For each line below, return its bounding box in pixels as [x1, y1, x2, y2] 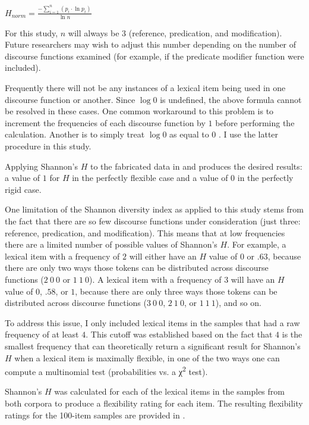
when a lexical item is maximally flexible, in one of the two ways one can [14, 351, 280, 364]
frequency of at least [5, 328, 79, 340]
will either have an [129, 249, 197, 262]
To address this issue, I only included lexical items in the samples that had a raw [5, 316, 300, 329]
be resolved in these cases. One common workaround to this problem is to [5, 105, 274, 117]
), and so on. [215, 296, 261, 309]
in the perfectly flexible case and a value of [72, 171, 228, 184]
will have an [231, 273, 275, 285]
